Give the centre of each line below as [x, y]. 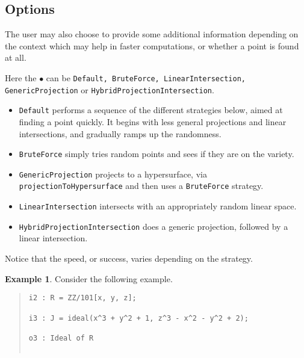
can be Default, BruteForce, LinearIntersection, [146, 77]
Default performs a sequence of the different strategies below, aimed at [151, 110]
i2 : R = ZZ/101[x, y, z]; [82, 298]
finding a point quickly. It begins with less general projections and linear [153, 121]
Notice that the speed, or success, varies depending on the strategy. [129, 258]
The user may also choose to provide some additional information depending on [152, 34]
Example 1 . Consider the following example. [89, 278]
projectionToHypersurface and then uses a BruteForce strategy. [141, 186]
